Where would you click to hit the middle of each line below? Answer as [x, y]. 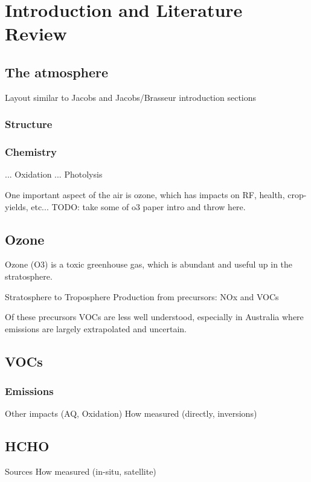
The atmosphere [57, 72]
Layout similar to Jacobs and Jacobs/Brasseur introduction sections [131, 97]
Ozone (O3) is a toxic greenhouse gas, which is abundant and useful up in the [149, 264]
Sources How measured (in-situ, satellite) [81, 471]
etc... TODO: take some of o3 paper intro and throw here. [138, 206]
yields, [17, 206]
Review [36, 34]
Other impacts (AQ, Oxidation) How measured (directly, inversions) [131, 413]
